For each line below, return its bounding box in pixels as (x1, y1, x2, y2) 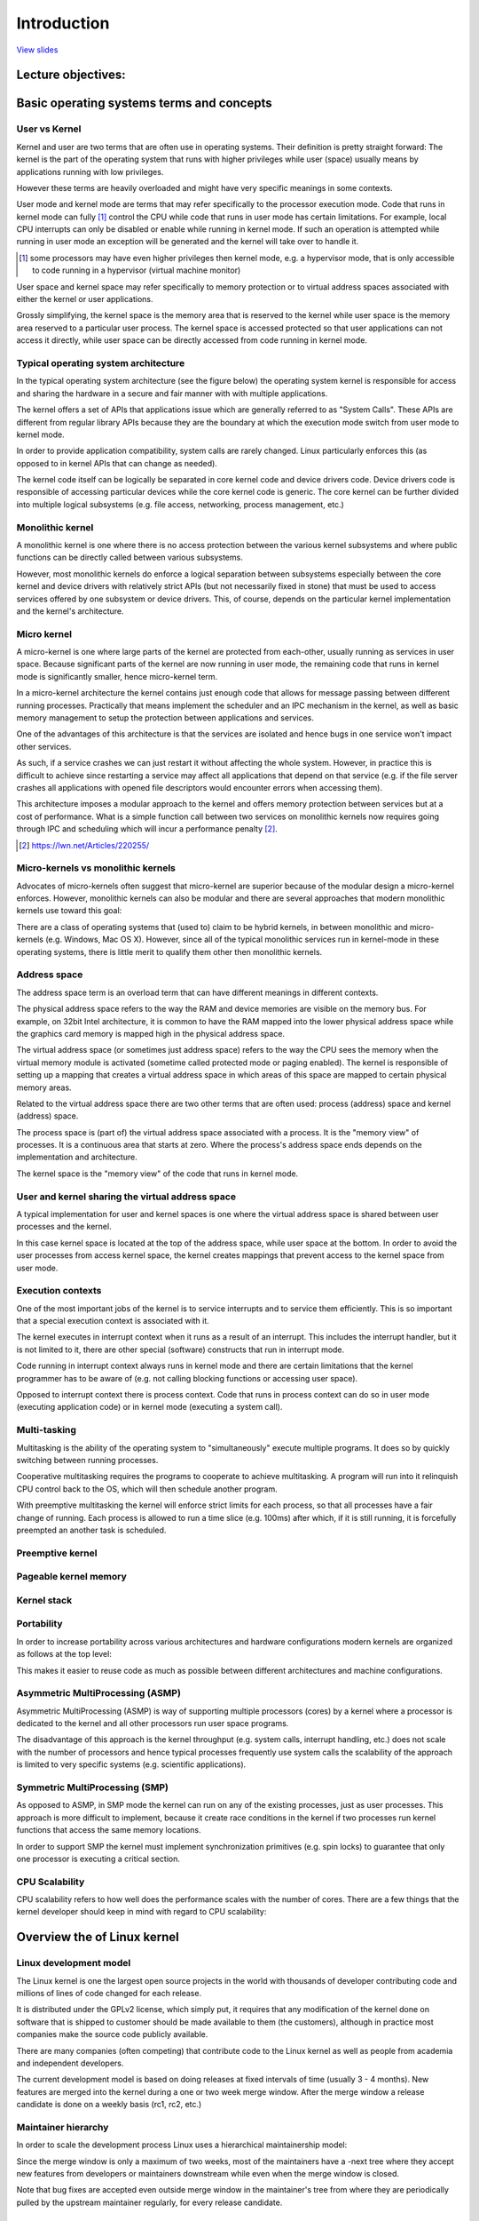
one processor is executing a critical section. (16, 1853, 181, 1864)
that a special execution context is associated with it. (16, 1316, 210, 1326)
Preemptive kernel (16, 1547, 98, 1559)
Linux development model (16, 1957, 131, 1970)
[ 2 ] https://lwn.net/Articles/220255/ (19, 840, 150, 850)
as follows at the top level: (16, 1649, 113, 1660)
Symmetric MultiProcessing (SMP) (16, 1781, 169, 1794)
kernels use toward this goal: (16, 905, 122, 916)
